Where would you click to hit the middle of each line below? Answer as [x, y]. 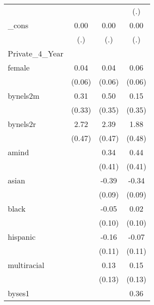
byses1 [19, 293]
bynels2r [22, 124]
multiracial [26, 265]
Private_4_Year [36, 53]
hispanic [22, 237]
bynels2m [24, 96]
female [19, 67]
